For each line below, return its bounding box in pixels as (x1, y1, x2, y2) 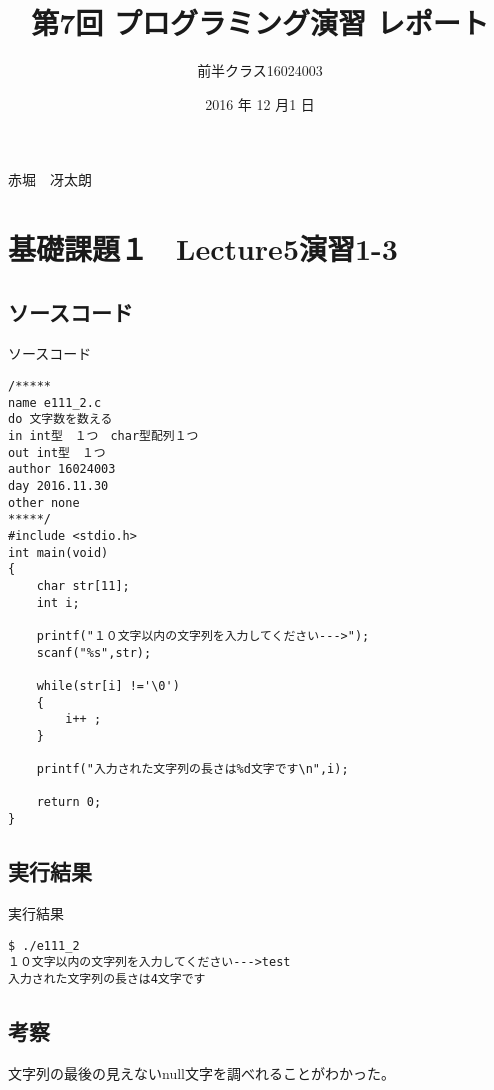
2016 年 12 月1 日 (205, 93, 315, 114)
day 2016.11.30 (8, 479, 109, 494)
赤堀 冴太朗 (8, 169, 92, 190)
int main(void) (8, 545, 109, 560)
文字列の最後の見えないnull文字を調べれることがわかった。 (8, 1062, 395, 1083)
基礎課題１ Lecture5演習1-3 (8, 228, 398, 269)
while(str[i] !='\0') (36, 678, 180, 693)
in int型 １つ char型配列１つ (8, 429, 199, 444)
